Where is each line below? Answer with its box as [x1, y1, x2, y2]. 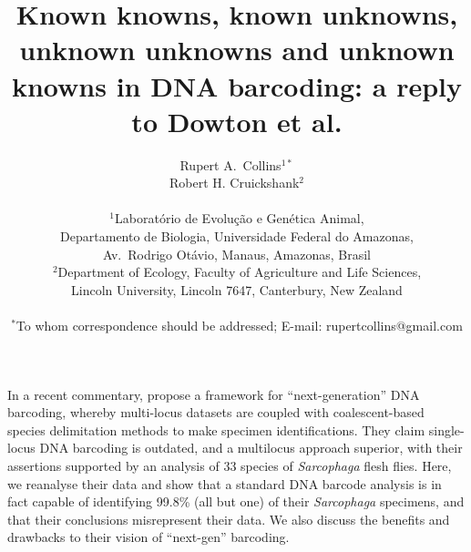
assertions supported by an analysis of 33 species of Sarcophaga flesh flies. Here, [7, 456, 452, 475]
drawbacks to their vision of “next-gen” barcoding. [7, 527, 290, 547]
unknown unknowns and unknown [19, 31, 455, 68]
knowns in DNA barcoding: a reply [11, 66, 462, 104]
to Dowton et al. [131, 102, 343, 139]
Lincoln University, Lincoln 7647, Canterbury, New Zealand [71, 280, 403, 299]
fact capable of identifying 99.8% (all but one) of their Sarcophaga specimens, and [7, 492, 465, 511]
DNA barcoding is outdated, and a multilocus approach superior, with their [39, 438, 463, 457]
